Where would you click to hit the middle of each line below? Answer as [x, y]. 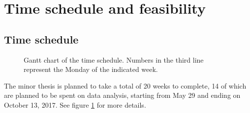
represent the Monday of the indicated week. [91, 69]
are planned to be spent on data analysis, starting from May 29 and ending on [122, 95]
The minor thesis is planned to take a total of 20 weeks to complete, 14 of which [125, 85]
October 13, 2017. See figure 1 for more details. [75, 104]
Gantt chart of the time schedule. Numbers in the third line [114, 59]
